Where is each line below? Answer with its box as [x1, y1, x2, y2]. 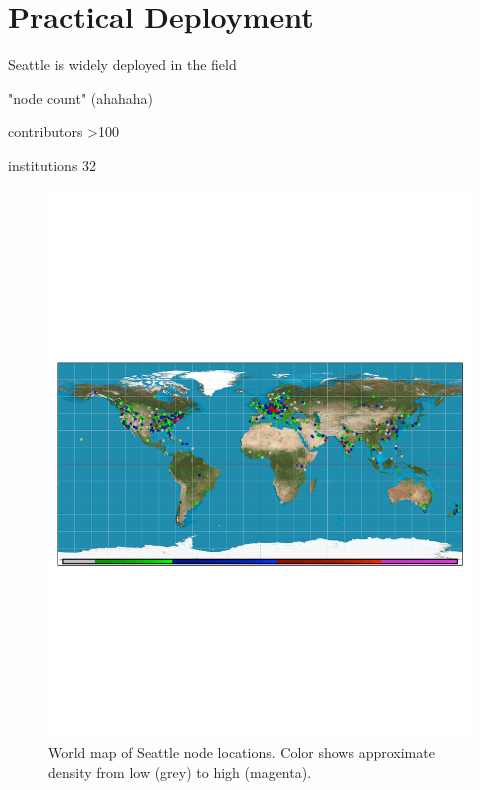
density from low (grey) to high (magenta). [48, 761, 312, 782]
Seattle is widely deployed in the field [8, 54, 237, 75]
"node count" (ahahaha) [8, 87, 154, 108]
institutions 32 [8, 154, 97, 175]
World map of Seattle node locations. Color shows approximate [48, 741, 435, 762]
